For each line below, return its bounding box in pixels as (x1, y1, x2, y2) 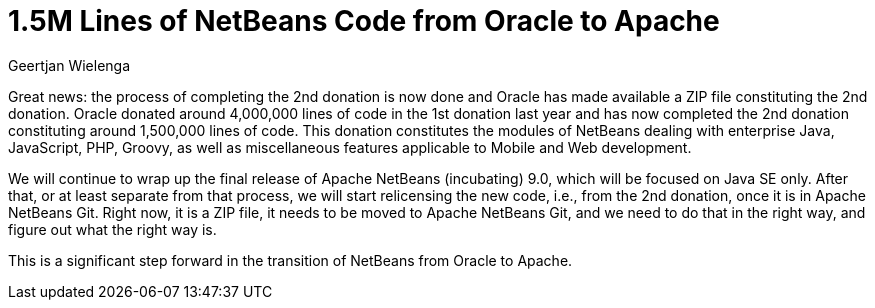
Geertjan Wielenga (8, 56, 131, 74)
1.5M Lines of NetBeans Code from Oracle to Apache (8, 4, 720, 38)
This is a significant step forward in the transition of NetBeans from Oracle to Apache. (8, 251, 573, 269)
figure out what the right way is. (8, 220, 217, 238)
